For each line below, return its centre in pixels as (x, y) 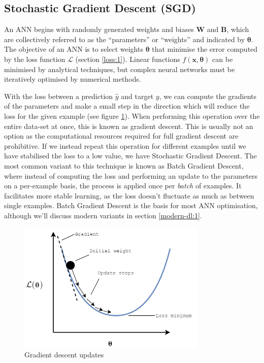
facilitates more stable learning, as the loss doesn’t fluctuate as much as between (129, 195)
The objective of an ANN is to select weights (74, 49)
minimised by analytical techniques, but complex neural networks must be (120, 69)
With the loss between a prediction (59, 96)
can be (223, 59)
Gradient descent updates (64, 355)
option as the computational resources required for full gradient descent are (121, 136)
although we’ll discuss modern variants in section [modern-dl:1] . (103, 215)
